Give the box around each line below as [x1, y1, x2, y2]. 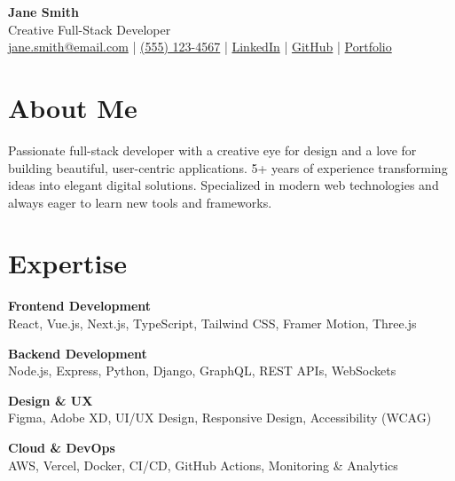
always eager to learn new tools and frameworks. [8, 193, 272, 211]
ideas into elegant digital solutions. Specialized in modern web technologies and [8, 176, 439, 194]
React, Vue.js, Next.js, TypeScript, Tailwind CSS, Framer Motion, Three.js [8, 314, 417, 332]
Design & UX [8, 390, 93, 409]
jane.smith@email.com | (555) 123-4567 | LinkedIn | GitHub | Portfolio [8, 37, 392, 56]
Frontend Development [8, 296, 152, 315]
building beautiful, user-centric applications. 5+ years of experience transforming [8, 158, 448, 177]
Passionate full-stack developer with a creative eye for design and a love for [8, 140, 417, 159]
